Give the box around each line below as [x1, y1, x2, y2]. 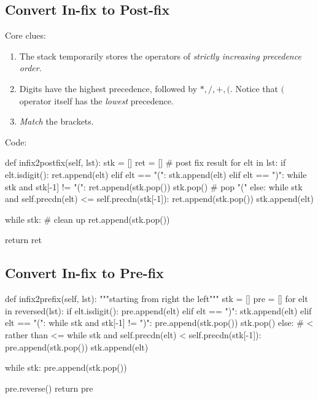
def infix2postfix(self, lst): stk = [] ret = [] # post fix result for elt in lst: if [5, 156, 286, 169]
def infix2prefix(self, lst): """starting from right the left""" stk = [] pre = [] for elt [5, 292, 308, 305]
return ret [5, 233, 42, 246]
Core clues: [5, 29, 46, 42]
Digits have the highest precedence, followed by [19, 82, 198, 95]
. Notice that [230, 82, 279, 95]
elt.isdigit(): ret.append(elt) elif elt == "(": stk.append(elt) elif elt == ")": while [5, 168, 307, 180]
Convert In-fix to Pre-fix [5, 263, 164, 282]
